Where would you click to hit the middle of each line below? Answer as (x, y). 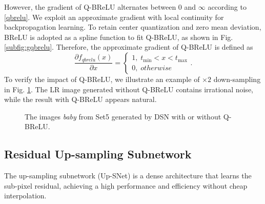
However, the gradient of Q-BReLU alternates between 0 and (100, 7)
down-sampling (237, 79)
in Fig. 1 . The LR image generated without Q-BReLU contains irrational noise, (129, 89)
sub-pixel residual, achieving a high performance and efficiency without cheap (126, 185)
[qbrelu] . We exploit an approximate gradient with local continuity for (114, 17)
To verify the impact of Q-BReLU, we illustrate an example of (102, 79)
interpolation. (25, 196)
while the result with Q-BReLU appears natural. (80, 99)
